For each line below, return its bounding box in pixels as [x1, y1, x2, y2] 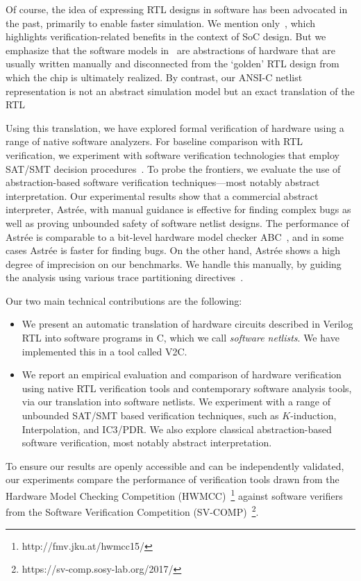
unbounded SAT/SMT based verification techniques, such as [22, 408, 279, 423]
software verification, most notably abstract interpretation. [22, 435, 272, 450]
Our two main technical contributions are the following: [6, 293, 242, 308]
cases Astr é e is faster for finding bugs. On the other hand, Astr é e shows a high [6, 243, 340, 258]
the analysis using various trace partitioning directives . [6, 270, 244, 285]
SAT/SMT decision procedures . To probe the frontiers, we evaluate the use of [6, 161, 341, 176]
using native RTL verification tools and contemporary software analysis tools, [22, 380, 352, 395]
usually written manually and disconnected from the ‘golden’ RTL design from [6, 56, 339, 71]
